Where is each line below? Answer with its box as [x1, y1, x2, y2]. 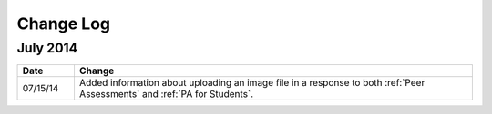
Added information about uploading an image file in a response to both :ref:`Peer [78, 77, 425, 90]
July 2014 [16, 40, 78, 56]
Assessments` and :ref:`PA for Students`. [78, 88, 254, 100]
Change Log [16, 14, 111, 33]
